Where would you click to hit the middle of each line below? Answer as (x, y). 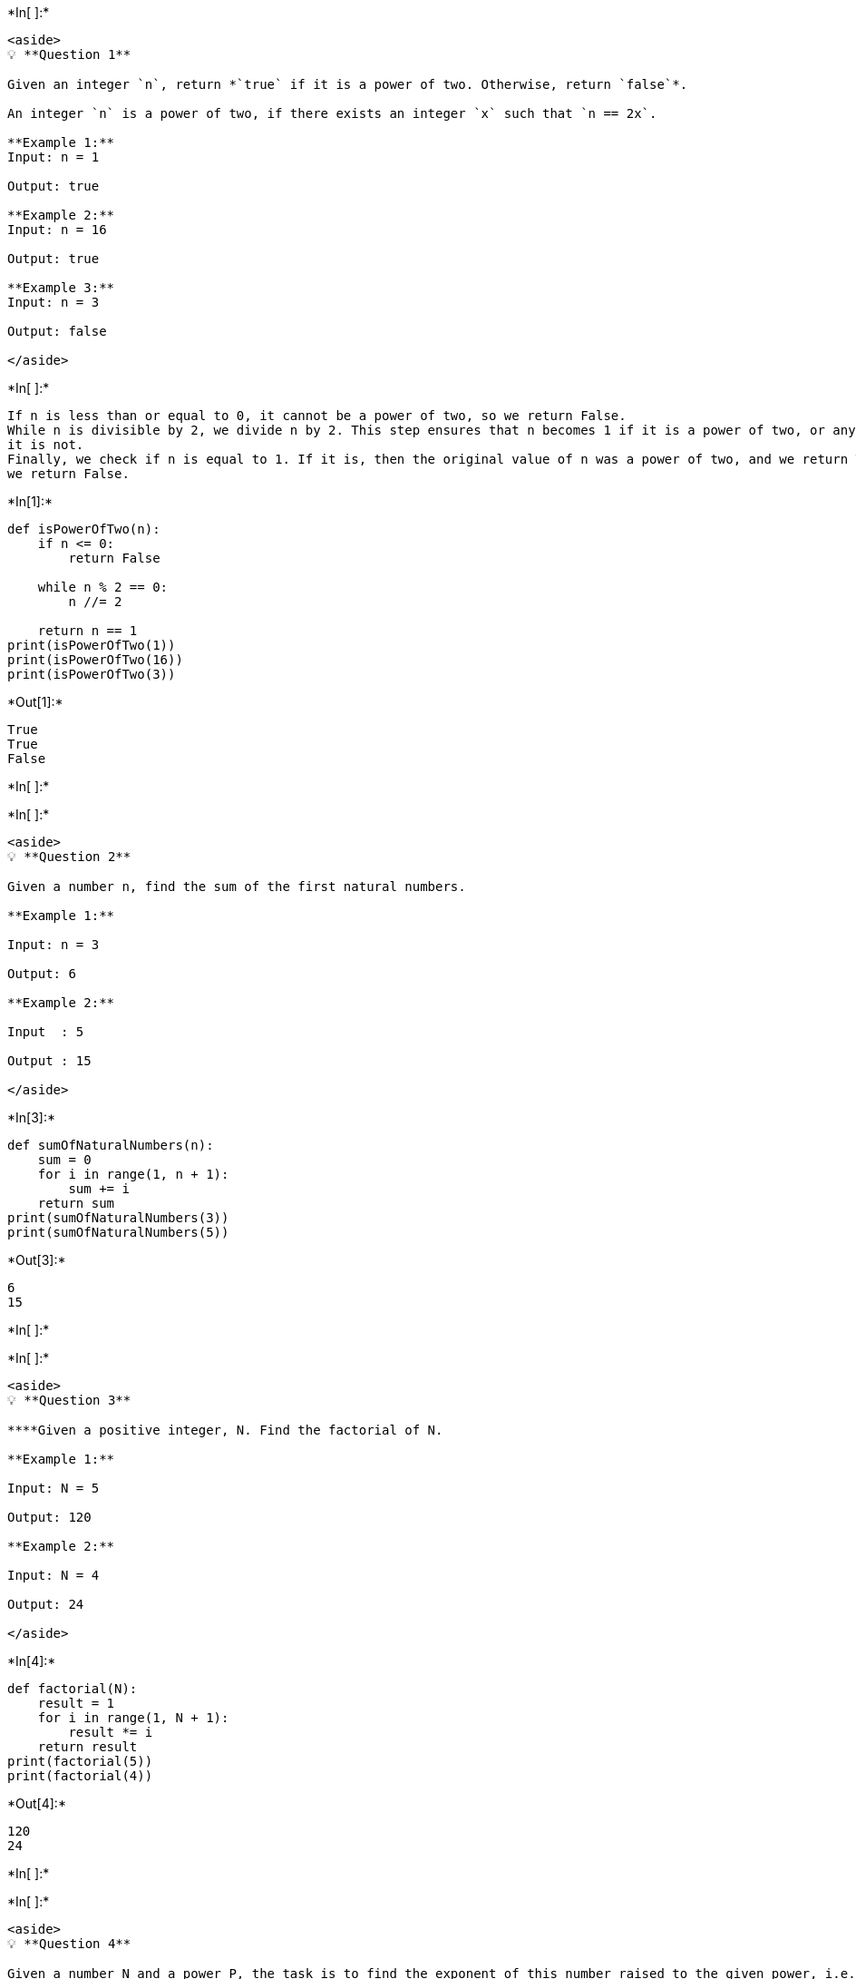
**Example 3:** (61, 288)
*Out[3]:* (37, 1260)
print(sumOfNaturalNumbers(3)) (118, 1218)
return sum (76, 1203)
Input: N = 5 (53, 1488)
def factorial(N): (73, 1689)
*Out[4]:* (37, 1803)
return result (88, 1747)
